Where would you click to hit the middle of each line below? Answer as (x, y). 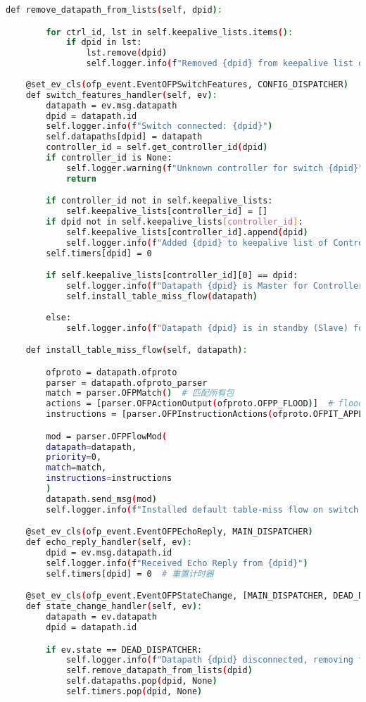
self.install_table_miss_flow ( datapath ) (162, 296)
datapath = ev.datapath (101, 617)
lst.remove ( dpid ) (127, 53)
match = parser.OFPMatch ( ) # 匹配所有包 (140, 393)
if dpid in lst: (104, 43)
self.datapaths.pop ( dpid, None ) (141, 681)
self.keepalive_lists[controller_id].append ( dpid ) (187, 232)
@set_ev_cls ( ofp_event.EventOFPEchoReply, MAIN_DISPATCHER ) (169, 532)
